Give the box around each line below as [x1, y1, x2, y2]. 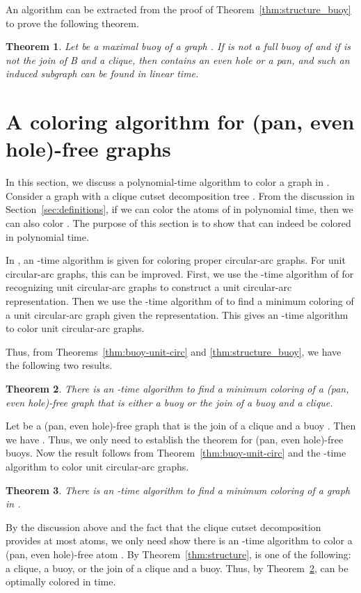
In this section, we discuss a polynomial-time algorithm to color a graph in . [6, 175, 330, 189]
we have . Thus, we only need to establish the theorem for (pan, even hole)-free [6, 432, 344, 446]
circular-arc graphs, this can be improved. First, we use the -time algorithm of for [6, 266, 354, 280]
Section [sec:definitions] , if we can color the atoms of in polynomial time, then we [6, 202, 353, 216]
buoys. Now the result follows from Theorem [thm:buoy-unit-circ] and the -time [6, 445, 346, 460]
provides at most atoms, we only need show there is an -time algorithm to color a [6, 533, 353, 548]
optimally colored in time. [6, 574, 116, 589]
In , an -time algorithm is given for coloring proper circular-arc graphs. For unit [6, 253, 346, 267]
